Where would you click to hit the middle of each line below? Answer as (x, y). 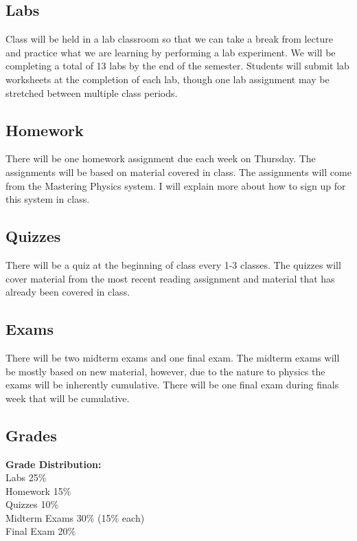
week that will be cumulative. (68, 398)
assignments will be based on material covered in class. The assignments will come (178, 172)
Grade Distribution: (54, 464)
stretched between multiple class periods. (92, 92)
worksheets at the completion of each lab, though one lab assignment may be (168, 79)
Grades (31, 435)
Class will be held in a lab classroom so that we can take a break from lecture (169, 39)
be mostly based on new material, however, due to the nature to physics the (165, 371)
